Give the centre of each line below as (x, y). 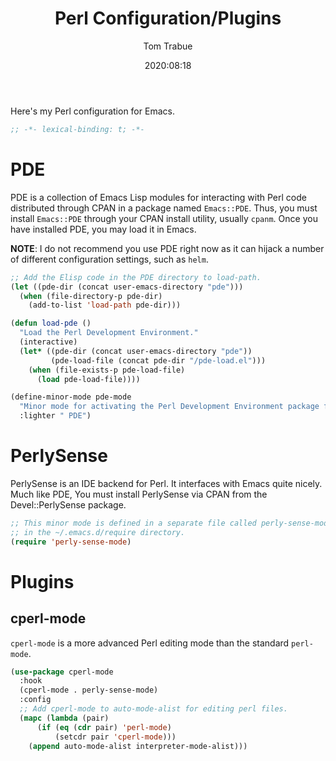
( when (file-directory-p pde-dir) (91, 296)
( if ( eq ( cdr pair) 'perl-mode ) (104, 727)
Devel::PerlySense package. (68, 504)
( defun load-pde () (51, 323)
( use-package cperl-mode (62, 672)
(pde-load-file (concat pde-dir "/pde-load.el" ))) (158, 360)
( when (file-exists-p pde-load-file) (107, 370)
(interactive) (48, 342)
